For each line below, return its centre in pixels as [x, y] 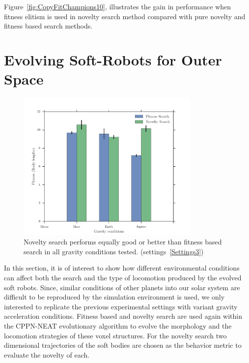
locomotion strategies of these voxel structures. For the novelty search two [115, 335]
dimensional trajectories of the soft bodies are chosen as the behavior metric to [123, 345]
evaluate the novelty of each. [47, 354]
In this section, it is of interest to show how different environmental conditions [122, 268]
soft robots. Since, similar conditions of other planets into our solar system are [122, 287]
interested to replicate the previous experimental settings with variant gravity [121, 306]
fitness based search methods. [48, 26]
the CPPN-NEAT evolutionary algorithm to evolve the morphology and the [118, 326]
